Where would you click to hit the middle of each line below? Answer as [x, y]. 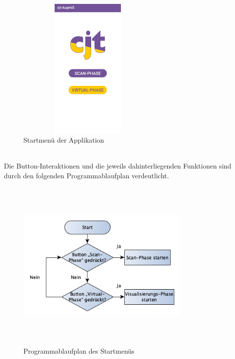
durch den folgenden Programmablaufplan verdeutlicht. [87, 175]
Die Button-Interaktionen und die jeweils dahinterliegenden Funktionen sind [118, 166]
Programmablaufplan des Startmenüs [79, 351]
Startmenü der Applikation [64, 140]
